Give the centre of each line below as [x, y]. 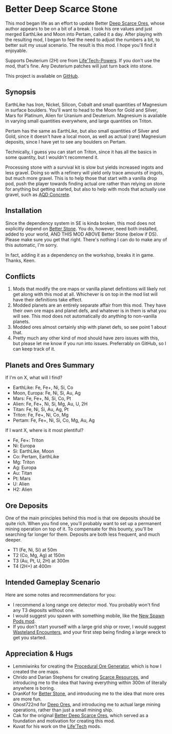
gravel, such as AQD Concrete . [38, 194]
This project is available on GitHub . [42, 76]
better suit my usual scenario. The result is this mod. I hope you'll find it [81, 45]
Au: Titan [22, 473]
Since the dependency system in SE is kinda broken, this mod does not [80, 223]
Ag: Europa [25, 468]
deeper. [14, 540]
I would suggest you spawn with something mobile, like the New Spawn [89, 616]
